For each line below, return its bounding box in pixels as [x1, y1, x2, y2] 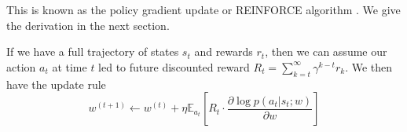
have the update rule [6, 75, 106, 92]
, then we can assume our [265, 43, 387, 60]
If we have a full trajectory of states [6, 43, 179, 60]
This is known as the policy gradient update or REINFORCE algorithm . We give [6, 2, 401, 17]
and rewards [194, 43, 253, 60]
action [6, 58, 36, 75]
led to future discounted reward [98, 58, 250, 75]
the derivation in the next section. [6, 16, 170, 33]
